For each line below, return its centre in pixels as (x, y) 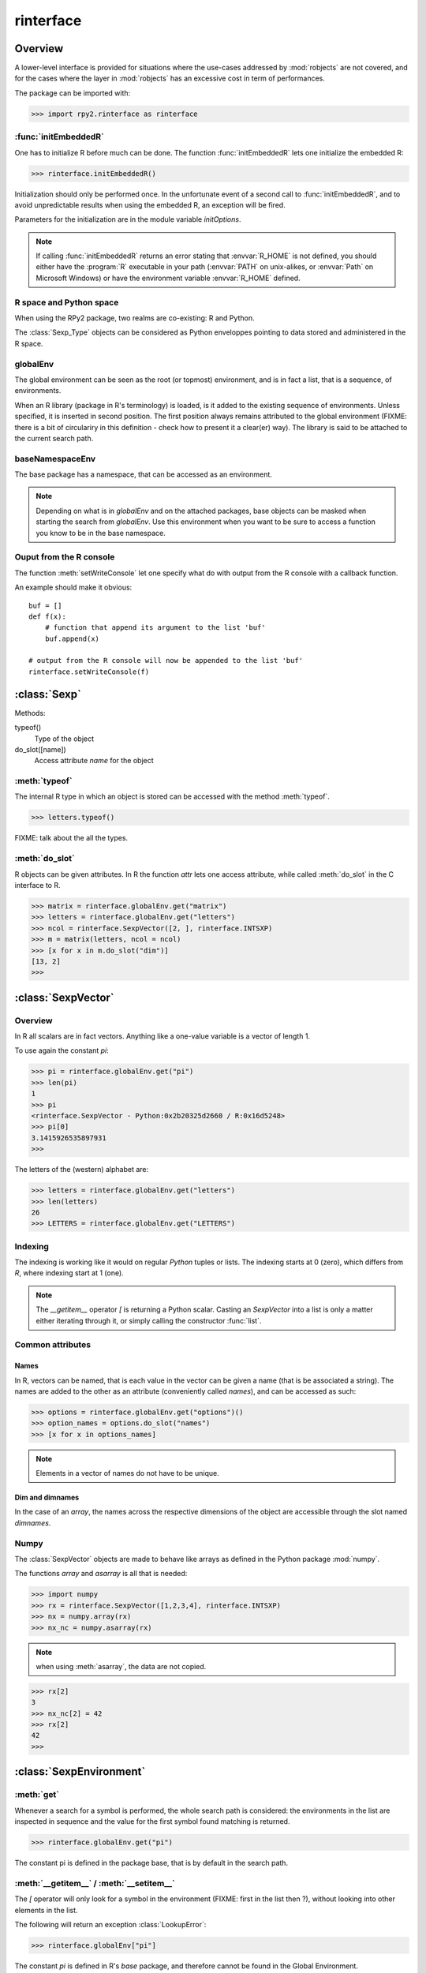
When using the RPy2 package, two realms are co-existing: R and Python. (135, 318)
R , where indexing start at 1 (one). (69, 1273)
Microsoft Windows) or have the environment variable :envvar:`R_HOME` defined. (168, 278)
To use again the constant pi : (62, 1050)
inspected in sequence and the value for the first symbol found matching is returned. (152, 1821)
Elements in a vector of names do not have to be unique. (128, 1473)
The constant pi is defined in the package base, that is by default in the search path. (151, 1863)
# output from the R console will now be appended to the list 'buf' (166, 661)
